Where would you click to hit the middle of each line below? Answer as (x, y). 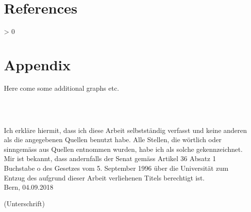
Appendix (37, 64)
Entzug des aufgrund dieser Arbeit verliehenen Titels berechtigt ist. (104, 177)
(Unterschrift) (25, 203)
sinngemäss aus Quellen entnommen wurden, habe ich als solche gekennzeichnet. (123, 149)
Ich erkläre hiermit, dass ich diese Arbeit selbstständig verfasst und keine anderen (125, 130)
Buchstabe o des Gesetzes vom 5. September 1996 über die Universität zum (116, 168)
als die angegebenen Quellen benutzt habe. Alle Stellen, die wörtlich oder (113, 139)
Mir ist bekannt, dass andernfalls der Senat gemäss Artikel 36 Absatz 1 (110, 158)
